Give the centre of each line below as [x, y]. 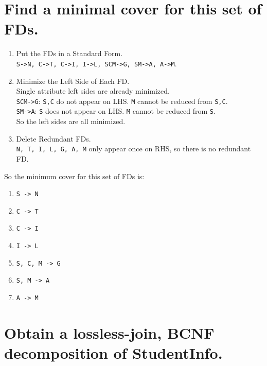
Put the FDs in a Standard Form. [69, 53]
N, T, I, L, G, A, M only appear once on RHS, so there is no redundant [133, 149]
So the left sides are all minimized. [71, 121]
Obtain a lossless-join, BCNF [109, 332]
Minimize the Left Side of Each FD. [73, 81]
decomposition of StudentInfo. [113, 353]
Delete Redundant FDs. [54, 138]
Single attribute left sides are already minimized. [93, 91]
